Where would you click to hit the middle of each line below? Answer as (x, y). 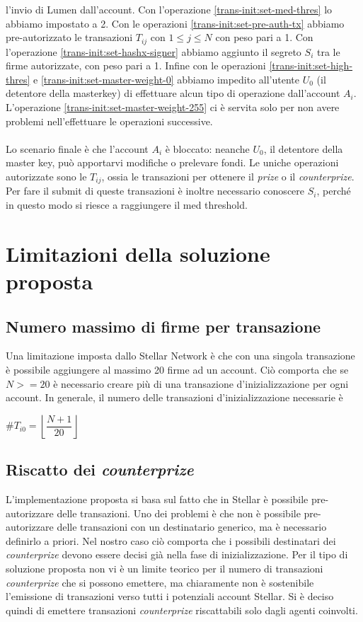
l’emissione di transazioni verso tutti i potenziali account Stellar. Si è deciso (170, 596)
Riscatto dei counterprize (100, 470)
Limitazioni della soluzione (138, 253)
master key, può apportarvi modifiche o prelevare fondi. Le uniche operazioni (172, 162)
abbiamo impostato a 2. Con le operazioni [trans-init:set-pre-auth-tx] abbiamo (175, 23)
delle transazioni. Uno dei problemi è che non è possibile (179, 513)
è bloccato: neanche (207, 148)
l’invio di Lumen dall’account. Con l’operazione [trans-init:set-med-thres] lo (169, 9)
